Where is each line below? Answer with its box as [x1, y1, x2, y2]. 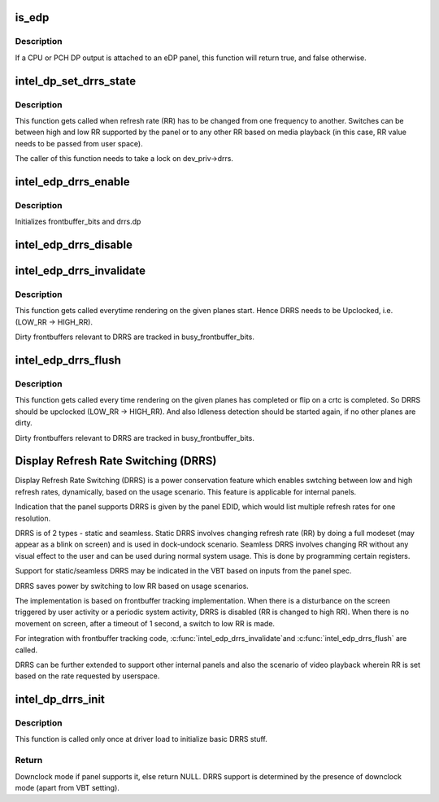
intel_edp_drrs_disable [15, 238, 133, 252]
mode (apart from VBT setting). [15, 782, 120, 792]
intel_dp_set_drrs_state [15, 74, 137, 88]
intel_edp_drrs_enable [15, 175, 130, 189]
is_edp [15, 11, 50, 24]
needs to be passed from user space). [15, 138, 143, 148]
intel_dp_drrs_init [15, 692, 106, 707]
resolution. [15, 513, 51, 523]
